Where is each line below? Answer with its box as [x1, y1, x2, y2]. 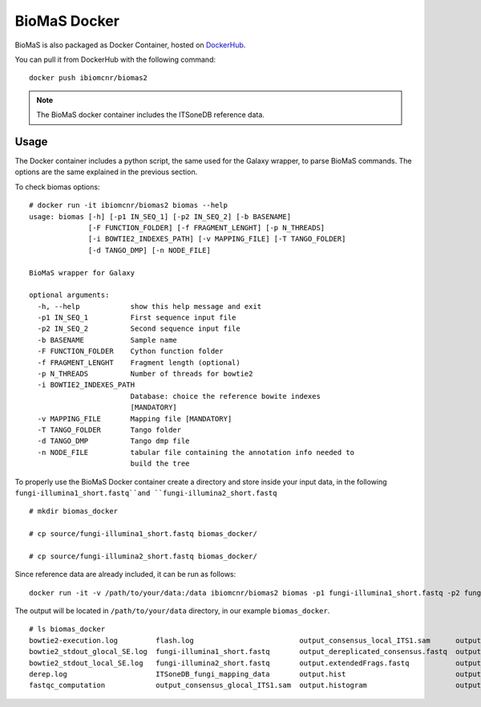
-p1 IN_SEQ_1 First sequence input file [37, 313, 236, 323]
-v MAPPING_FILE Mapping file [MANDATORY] [37, 414, 232, 423]
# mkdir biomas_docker [29, 506, 119, 516]
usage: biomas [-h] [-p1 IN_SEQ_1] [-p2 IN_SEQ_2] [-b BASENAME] [29, 212, 292, 221]
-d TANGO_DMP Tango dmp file [37, 437, 190, 445]
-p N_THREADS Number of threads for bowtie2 [37, 369, 253, 379]
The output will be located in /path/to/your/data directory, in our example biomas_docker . [14, 606, 330, 616]
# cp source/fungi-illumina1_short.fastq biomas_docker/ [29, 530, 258, 538]
